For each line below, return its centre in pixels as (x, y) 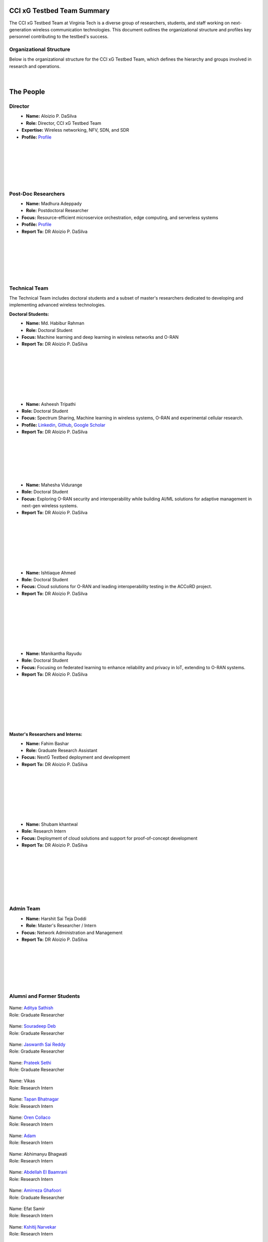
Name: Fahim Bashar (48, 743)
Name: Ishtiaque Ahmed (51, 573)
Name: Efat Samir (27, 1208)
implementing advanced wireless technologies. (57, 305)
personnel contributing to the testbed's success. (59, 37)
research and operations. (35, 66)
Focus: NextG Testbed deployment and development (76, 757)
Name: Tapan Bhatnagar (34, 1099)
